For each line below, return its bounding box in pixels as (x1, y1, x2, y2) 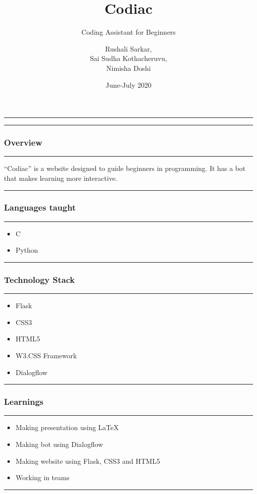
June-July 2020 (105, 79, 152, 90)
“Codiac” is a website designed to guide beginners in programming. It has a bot (4, 163, 246, 173)
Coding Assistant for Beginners (81, 27, 176, 37)
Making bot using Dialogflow (15, 439, 103, 449)
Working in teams (15, 472, 70, 483)
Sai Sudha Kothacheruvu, (89, 53, 168, 63)
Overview (4, 136, 43, 149)
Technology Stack (4, 273, 75, 285)
